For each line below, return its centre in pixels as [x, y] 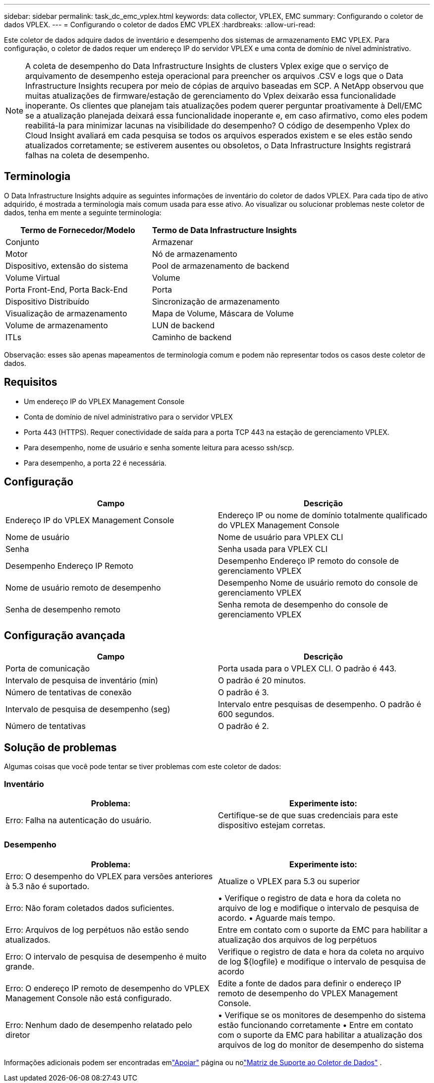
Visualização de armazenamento [66, 313]
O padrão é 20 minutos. [262, 681]
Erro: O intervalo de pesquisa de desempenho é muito [106, 956]
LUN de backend [183, 325]
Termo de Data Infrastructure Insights [224, 230]
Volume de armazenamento [57, 325]
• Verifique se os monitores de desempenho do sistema [322, 1015]
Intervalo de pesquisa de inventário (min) [82, 681]
